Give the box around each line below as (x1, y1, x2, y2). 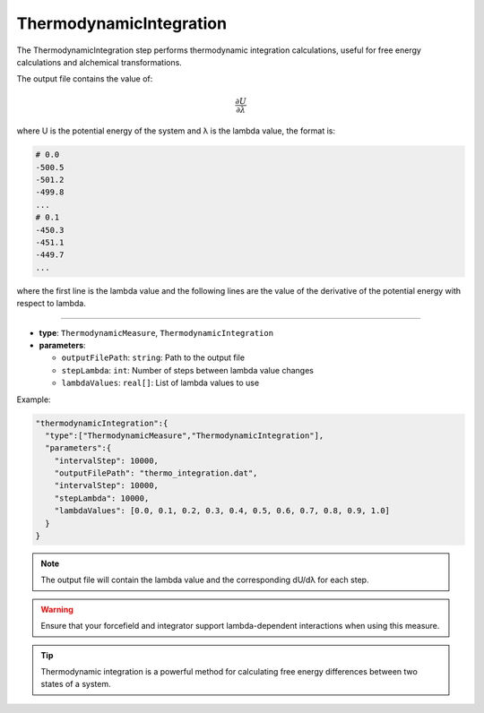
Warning (40, 604, 73, 614)
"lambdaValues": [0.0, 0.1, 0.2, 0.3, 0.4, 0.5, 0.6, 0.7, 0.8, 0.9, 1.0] (54, 506, 390, 516)
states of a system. (40, 679, 111, 690)
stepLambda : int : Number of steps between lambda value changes (61, 365, 314, 375)
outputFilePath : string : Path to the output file (61, 352, 246, 363)
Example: (16, 394, 51, 405)
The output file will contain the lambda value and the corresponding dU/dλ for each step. (40, 574, 369, 586)
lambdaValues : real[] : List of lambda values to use (61, 377, 260, 389)
